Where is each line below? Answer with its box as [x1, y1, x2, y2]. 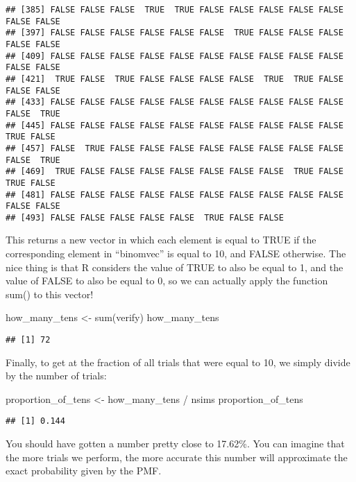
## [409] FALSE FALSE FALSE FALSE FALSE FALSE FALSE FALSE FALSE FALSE [6, 51, 344, 61]
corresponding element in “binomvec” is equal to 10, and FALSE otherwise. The [6, 246, 346, 261]
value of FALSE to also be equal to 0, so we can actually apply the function [6, 273, 328, 288]
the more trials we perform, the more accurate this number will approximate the [6, 449, 348, 464]
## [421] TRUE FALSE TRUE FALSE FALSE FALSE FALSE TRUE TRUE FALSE [6, 74, 344, 84]
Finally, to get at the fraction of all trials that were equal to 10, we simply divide [6, 354, 350, 369]
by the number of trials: [6, 368, 107, 383]
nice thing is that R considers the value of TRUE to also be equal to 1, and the [6, 259, 344, 274]
